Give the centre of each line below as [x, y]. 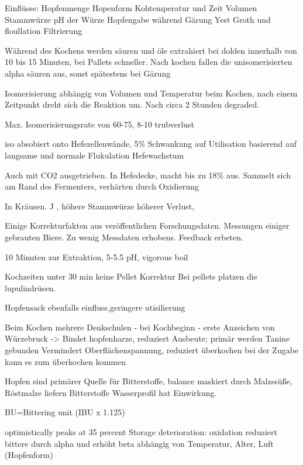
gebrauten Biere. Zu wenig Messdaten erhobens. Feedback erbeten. [124, 237]
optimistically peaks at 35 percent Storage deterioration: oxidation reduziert [141, 432]
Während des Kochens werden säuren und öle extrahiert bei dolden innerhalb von [151, 50]
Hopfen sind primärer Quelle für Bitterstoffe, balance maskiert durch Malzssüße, [149, 381]
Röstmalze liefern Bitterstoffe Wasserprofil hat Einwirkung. [111, 392]
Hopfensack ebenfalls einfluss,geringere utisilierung [95, 307]
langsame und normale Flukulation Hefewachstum [94, 155]
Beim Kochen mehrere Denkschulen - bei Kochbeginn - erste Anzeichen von [140, 327]
